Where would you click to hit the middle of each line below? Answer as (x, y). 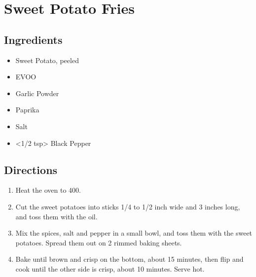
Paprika (27, 110)
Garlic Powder (37, 93)
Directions (31, 169)
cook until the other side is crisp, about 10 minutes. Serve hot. (110, 268)
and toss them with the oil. (56, 216)
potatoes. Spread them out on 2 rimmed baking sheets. (99, 242)
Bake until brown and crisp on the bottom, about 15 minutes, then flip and (129, 259)
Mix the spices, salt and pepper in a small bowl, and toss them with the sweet (134, 233)
